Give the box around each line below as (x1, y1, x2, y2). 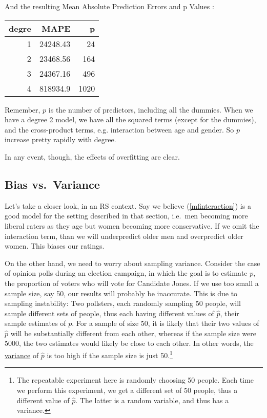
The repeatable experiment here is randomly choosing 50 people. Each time (16, 375, 254, 385)
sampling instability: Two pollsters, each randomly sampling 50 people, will (5, 298, 241, 309)
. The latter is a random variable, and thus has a (75, 394, 229, 405)
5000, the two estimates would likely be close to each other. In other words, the (5, 338, 254, 348)
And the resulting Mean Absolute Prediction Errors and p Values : (5, 1, 214, 11)
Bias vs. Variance (5, 176, 100, 192)
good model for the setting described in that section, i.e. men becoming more (5, 210, 248, 221)
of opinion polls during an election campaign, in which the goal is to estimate (5, 268, 248, 278)
